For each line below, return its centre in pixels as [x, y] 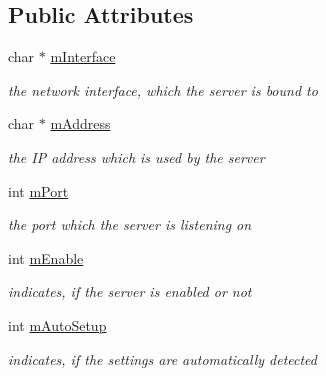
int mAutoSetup [57, 324]
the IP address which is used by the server [136, 156]
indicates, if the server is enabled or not [130, 291]
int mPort [38, 190]
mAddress [80, 123]
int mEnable [46, 257]
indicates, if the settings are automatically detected [162, 358]
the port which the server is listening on [130, 224]
